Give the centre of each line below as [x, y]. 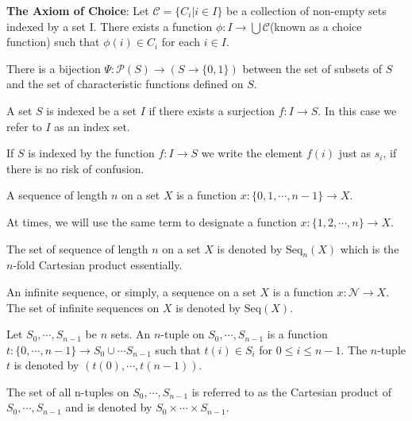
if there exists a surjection [212, 110]
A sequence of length [57, 195]
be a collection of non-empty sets [306, 10]
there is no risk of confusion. [75, 168]
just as [355, 153]
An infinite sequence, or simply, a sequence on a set [131, 291]
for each [181, 42]
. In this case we [357, 110]
